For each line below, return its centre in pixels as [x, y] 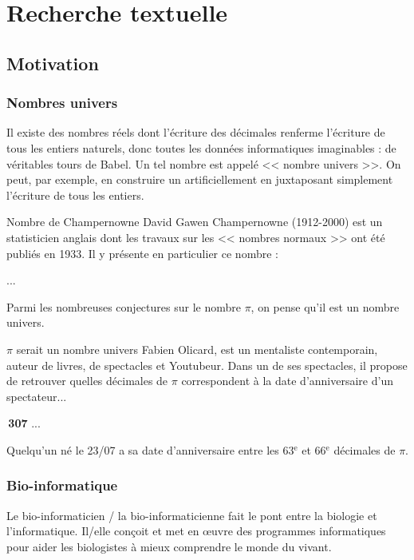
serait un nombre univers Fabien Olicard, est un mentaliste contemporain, [197, 349]
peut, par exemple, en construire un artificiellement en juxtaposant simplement [200, 179]
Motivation [53, 63]
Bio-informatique [62, 485]
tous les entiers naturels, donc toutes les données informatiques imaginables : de [201, 147]
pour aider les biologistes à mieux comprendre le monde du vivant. [169, 546]
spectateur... [37, 396]
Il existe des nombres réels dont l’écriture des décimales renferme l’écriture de [196, 132]
